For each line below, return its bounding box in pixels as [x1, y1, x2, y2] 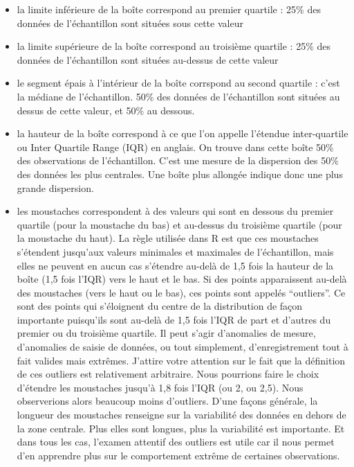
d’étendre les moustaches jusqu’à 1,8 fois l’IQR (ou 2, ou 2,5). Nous [17, 380, 304, 394]
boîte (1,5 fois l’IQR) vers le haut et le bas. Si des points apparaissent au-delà [17, 272, 347, 286]
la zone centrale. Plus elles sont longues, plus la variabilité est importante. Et [17, 421, 345, 435]
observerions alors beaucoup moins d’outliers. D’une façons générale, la [17, 394, 318, 408]
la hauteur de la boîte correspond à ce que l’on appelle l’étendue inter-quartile [17, 126, 348, 141]
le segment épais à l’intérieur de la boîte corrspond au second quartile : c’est [17, 76, 340, 90]
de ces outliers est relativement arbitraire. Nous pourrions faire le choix [17, 367, 319, 381]
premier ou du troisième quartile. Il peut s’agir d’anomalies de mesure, [17, 326, 316, 340]
